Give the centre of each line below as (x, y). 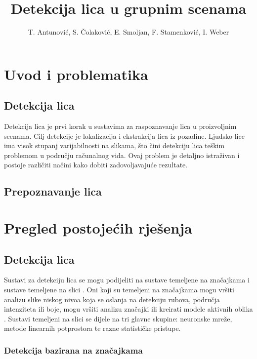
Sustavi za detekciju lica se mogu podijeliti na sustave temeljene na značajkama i (127, 280)
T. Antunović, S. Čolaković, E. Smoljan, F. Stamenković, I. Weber (128, 32)
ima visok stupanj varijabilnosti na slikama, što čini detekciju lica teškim (114, 145)
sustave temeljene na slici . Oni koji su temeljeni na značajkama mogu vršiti (119, 290)
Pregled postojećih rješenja (98, 228)
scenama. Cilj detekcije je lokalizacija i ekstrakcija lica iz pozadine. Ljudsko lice (124, 136)
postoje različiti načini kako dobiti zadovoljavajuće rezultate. (96, 165)
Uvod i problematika (76, 74)
